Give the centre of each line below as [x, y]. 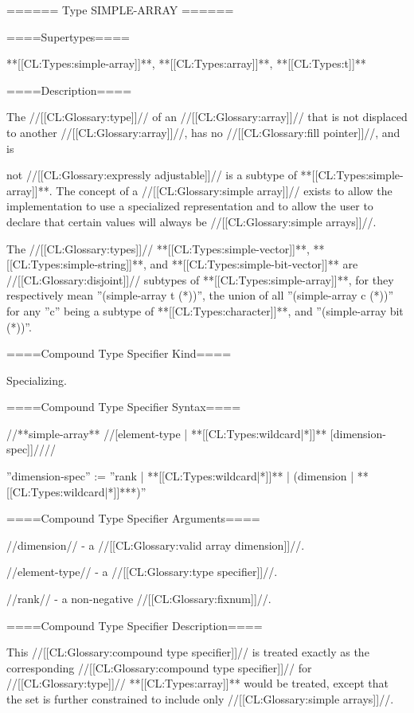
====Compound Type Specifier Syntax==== [124, 407]
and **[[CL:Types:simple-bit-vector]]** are [254, 264]
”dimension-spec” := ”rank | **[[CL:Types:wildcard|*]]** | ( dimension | [180, 476]
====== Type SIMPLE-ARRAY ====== [120, 10]
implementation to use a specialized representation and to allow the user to [190, 206]
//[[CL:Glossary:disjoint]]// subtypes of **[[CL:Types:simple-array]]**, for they [200, 279]
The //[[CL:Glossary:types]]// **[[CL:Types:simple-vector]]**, [158, 248]
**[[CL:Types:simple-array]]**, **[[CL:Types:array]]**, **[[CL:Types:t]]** [186, 63]
